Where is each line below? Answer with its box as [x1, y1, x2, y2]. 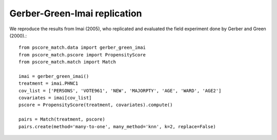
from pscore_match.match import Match [18, 59, 116, 65]
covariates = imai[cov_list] [18, 95, 92, 101]
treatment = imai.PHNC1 [18, 81, 78, 87]
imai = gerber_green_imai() [18, 73, 89, 79]
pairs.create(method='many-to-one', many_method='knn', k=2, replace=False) [18, 124, 216, 129]
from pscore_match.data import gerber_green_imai [18, 45, 146, 51]
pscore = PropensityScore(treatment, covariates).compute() [18, 102, 173, 108]
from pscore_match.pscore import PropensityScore [18, 52, 146, 57]
